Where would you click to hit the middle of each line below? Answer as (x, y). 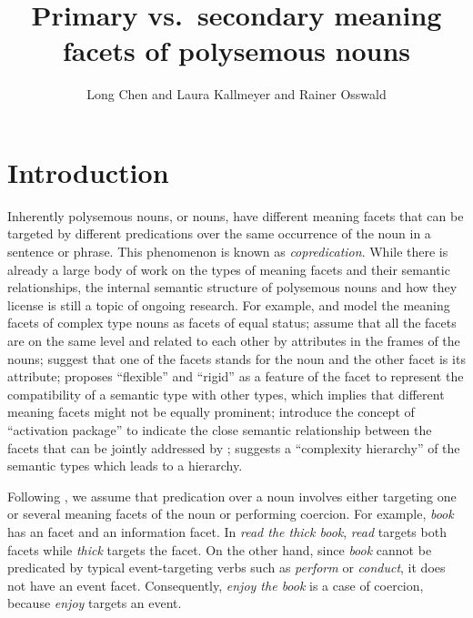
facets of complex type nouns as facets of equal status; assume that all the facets (232, 323)
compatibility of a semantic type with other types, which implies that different (226, 394)
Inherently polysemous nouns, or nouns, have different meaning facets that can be (236, 215)
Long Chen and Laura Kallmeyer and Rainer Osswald (236, 94)
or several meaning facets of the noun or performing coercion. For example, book (231, 514)
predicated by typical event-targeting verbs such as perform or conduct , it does (226, 567)
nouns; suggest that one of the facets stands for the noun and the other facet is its (236, 358)
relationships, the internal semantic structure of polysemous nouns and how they (232, 287)
